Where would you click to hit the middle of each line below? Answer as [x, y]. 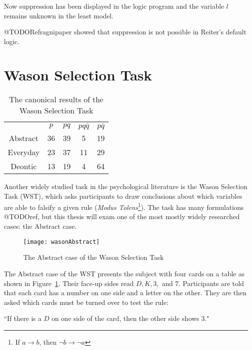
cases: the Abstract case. [40, 226]
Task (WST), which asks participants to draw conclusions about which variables [123, 196]
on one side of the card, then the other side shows [125, 318]
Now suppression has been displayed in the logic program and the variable [114, 6]
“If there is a [23, 318]
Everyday [24, 152]
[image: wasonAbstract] [62, 242]
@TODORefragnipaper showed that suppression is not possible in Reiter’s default [125, 32]
